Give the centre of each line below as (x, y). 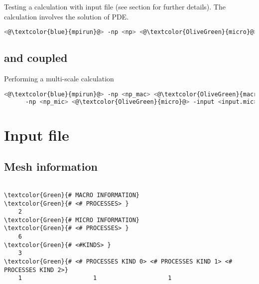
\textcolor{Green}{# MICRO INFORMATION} (72, 220)
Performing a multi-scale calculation (59, 79)
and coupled (36, 58)
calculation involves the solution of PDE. (66, 16)
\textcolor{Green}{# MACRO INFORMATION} (72, 195)
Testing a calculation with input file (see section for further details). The (115, 6)
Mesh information (51, 166)
